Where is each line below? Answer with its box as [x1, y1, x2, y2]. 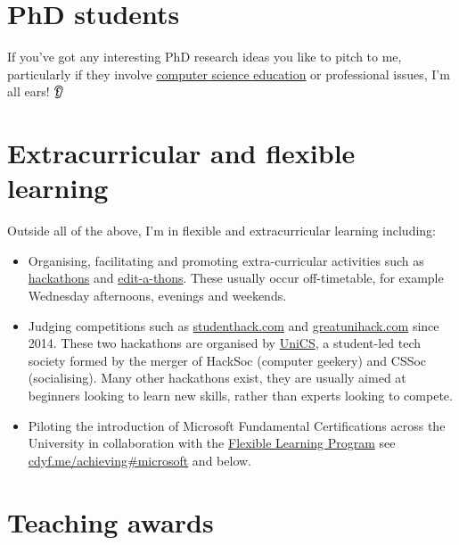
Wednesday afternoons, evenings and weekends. [28, 286, 287, 304]
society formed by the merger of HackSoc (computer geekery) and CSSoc [28, 351, 427, 369]
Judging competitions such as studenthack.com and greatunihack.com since [28, 316, 439, 334]
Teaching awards [7, 503, 214, 540]
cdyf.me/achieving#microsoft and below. [28, 450, 251, 469]
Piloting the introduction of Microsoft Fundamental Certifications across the [28, 416, 446, 434]
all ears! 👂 [7, 82, 64, 101]
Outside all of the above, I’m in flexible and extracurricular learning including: [7, 221, 437, 240]
